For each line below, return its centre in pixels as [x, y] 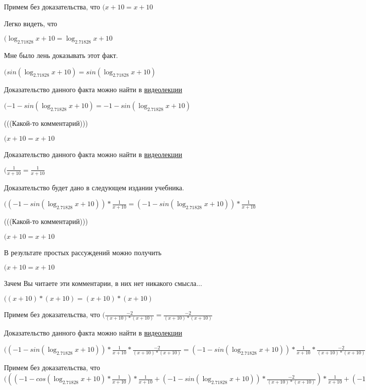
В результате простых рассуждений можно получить [83, 252]
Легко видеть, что [31, 23]
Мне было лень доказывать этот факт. [61, 55]
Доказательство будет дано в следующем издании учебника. [94, 187]
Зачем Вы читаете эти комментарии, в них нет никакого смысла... [103, 283]
